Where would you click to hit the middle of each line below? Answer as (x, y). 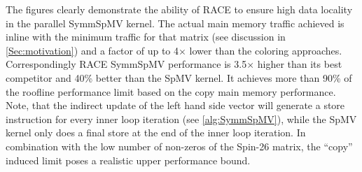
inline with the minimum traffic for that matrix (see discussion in (146, 37)
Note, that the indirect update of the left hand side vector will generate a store (175, 105)
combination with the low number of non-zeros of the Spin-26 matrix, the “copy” (179, 146)
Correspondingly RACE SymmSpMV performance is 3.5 (126, 64)
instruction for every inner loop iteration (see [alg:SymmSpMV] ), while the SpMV (181, 119)
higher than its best (300, 64)
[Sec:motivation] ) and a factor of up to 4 (92, 50)
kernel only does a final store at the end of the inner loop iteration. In (156, 132)
